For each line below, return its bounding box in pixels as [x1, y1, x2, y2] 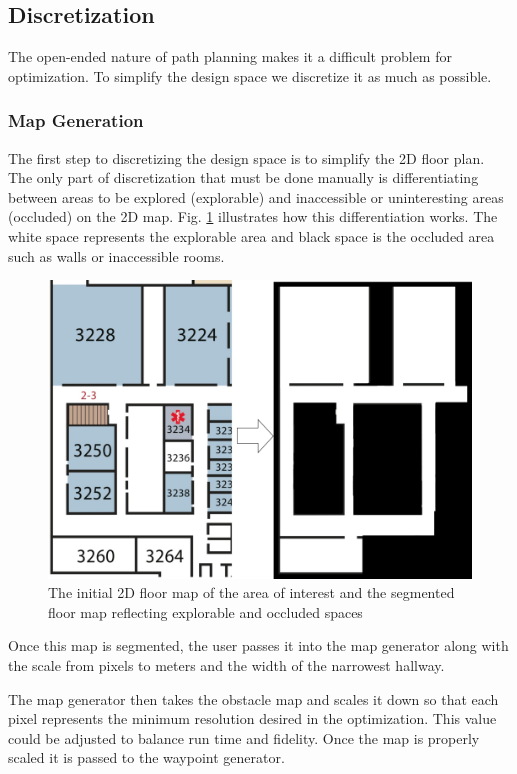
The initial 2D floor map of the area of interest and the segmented [48, 582, 455, 603]
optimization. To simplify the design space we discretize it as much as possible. [8, 65, 492, 86]
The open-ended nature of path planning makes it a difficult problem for [8, 46, 452, 67]
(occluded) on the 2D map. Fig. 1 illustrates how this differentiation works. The [8, 206, 498, 227]
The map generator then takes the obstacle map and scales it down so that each [8, 688, 499, 709]
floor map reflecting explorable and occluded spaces [48, 601, 363, 622]
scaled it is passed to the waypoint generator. [8, 747, 285, 768]
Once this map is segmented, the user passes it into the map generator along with [8, 635, 509, 656]
